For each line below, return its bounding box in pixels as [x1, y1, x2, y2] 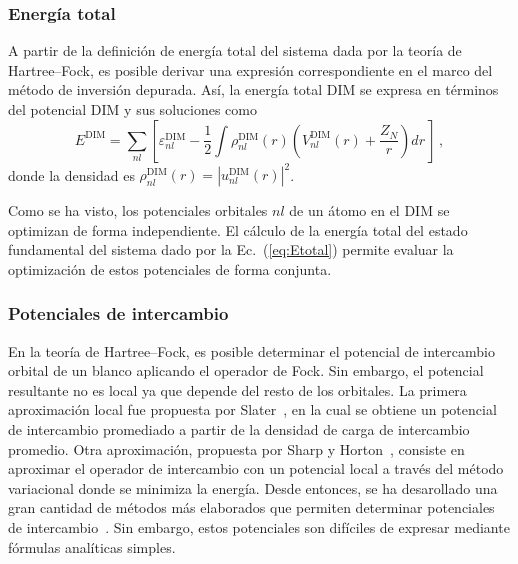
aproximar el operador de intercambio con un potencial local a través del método [8, 458, 504, 479]
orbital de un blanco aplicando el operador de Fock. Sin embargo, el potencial [8, 360, 484, 381]
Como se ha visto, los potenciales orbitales [8, 200, 268, 221]
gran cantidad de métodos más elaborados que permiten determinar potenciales [8, 497, 495, 518]
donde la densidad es [8, 164, 135, 185]
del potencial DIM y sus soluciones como [8, 99, 257, 119]
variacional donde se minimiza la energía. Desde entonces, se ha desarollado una [8, 477, 498, 498]
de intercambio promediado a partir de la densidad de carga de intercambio [8, 419, 470, 440]
